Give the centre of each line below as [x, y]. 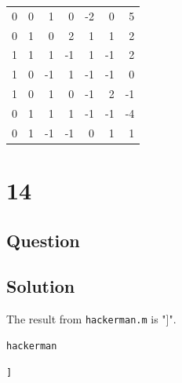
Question [43, 240]
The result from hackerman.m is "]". [91, 319]
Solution [41, 286]
